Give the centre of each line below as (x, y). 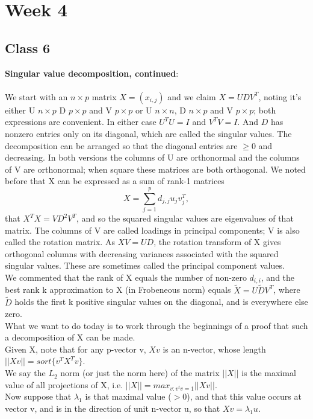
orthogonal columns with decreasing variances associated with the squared (142, 253)
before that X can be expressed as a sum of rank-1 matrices (115, 181)
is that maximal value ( (128, 396)
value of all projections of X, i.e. (64, 384)
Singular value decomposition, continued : (92, 73)
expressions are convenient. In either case (81, 122)
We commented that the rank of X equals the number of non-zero (126, 277)
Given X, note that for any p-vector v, (76, 349)
